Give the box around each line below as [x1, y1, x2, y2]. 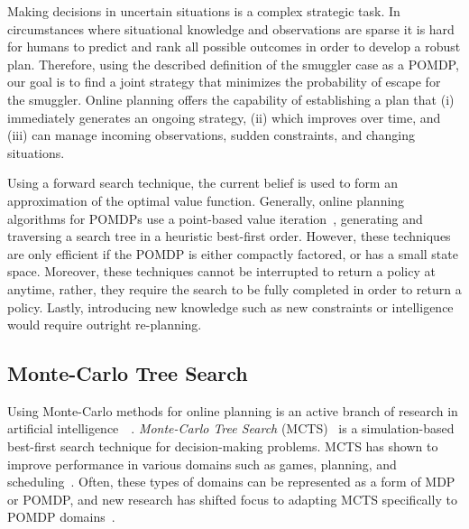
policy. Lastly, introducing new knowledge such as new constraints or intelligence [7, 297, 454, 316]
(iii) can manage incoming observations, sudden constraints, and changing [7, 125, 415, 144]
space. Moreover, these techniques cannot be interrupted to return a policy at [7, 262, 436, 281]
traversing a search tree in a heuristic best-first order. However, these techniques [7, 227, 451, 246]
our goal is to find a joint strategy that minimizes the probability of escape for [7, 72, 441, 91]
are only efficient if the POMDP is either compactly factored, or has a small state [7, 244, 458, 263]
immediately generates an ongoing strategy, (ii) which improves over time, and [7, 107, 441, 126]
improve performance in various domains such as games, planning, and [7, 454, 397, 473]
